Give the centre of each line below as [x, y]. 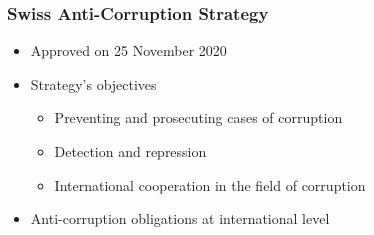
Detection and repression [130, 151]
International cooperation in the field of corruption [210, 184]
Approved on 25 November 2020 [128, 50]
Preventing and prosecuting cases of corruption [198, 117]
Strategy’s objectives [93, 83]
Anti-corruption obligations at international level [180, 218]
